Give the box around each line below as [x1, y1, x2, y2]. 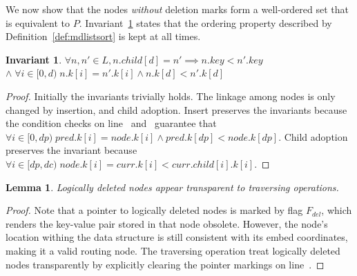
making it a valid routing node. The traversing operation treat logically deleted [6, 243, 340, 257]
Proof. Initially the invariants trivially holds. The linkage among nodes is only [6, 88, 336, 103]
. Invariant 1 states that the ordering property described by [79, 15, 332, 30]
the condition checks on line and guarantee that [6, 116, 217, 130]
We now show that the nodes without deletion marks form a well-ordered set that [6, 2, 349, 16]
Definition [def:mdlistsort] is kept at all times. [6, 29, 201, 43]
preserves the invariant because [6, 143, 137, 157]
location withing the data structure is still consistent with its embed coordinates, [6, 230, 348, 244]
